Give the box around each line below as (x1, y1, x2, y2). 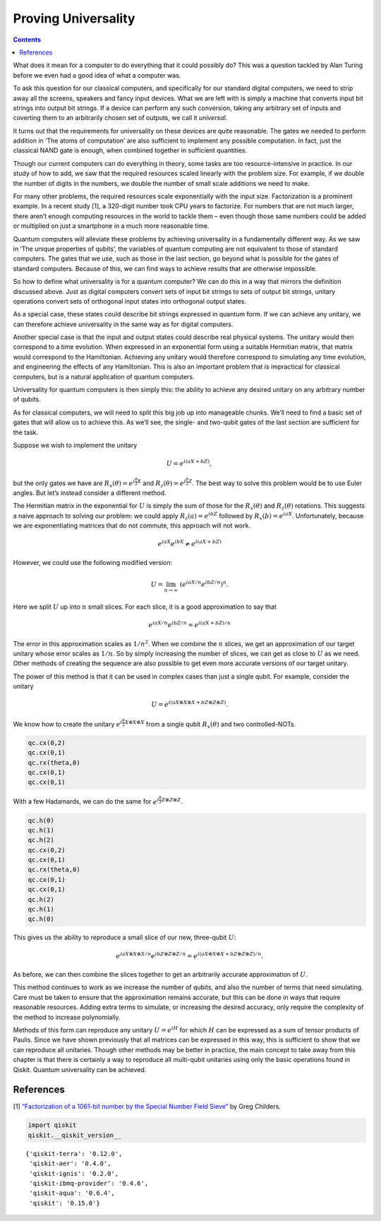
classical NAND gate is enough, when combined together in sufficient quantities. (13, 146, 247, 155)
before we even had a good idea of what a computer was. (13, 71, 181, 79)
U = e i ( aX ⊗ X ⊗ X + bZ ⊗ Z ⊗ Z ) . (151, 699, 229, 709)
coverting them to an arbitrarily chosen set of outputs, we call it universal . (13, 114, 228, 122)
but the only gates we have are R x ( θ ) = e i (13, 478, 135, 489)
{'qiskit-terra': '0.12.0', (25, 1150, 123, 1157)
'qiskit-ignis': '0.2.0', (29, 1169, 119, 1177)
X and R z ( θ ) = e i (137, 478, 186, 489)
